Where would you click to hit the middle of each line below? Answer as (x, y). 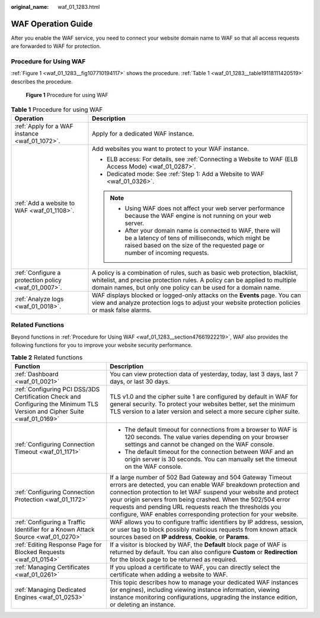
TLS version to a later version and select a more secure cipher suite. (205, 411)
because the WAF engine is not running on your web (198, 215)
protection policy (38, 280)
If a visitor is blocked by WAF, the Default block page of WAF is (198, 545)
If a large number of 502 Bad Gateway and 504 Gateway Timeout (201, 477)
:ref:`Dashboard (36, 374)
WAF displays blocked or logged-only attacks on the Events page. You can (197, 295)
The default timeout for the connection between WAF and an (209, 452)
